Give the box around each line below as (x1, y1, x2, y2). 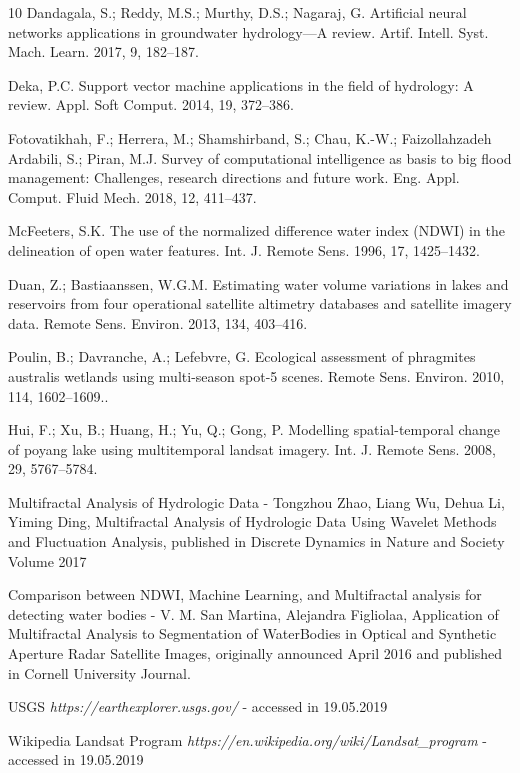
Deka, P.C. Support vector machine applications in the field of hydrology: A (8, 74, 474, 95)
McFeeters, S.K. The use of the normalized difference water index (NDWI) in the (8, 220, 505, 241)
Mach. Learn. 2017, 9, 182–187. (8, 41, 199, 62)
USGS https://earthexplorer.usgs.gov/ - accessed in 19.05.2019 (8, 696, 388, 717)
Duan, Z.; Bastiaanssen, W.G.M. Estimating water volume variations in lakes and (8, 273, 509, 294)
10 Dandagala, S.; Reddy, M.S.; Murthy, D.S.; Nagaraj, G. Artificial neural (8, 2, 467, 22)
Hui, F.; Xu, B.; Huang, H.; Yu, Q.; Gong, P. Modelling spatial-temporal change (8, 419, 501, 440)
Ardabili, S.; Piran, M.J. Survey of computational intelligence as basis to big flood (8, 147, 512, 168)
